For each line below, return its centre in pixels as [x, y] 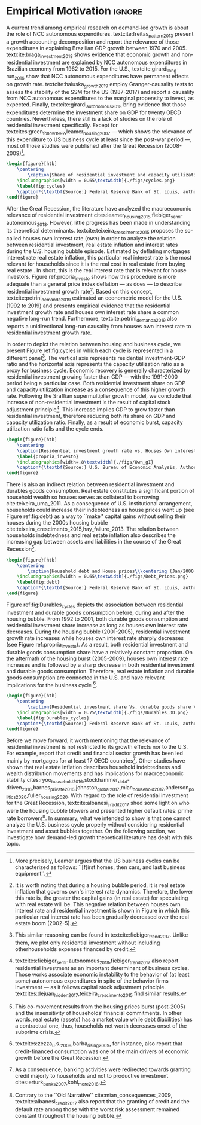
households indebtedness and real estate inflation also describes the [91, 535]
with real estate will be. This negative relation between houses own [98, 904]
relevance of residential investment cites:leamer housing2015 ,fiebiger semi [93, 216]
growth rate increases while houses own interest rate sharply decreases [95, 638]
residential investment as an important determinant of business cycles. [102, 968]
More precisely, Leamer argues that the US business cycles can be [97, 861]
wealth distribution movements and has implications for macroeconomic [95, 773]
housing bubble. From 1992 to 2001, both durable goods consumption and [98, 619]
